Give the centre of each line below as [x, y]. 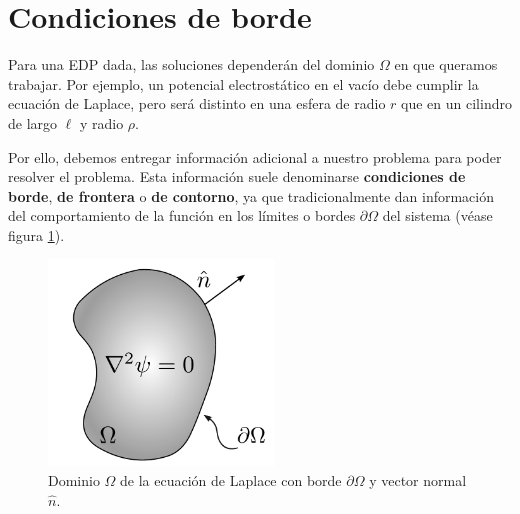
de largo [33, 122]
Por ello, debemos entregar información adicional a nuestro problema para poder [255, 156]
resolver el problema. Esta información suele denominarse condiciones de [237, 176]
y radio [101, 122]
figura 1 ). [36, 234]
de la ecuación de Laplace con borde [231, 479]
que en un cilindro [456, 103]
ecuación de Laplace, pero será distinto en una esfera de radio [197, 103]
